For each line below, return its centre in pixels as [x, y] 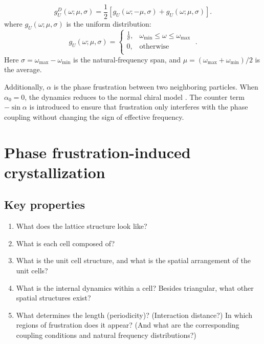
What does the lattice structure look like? [82, 226]
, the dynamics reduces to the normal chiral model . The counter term [135, 96]
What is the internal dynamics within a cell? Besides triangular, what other [135, 287]
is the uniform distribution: [109, 24]
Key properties [45, 205]
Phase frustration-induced [97, 152]
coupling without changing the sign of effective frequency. [94, 116]
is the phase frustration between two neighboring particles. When [156, 86]
